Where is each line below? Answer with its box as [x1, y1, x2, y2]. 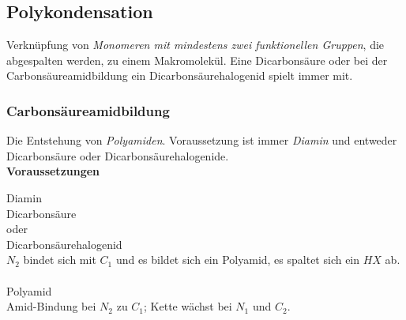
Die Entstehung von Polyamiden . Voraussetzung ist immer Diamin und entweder [6, 132, 397, 149]
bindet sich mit [23, 251, 96, 268]
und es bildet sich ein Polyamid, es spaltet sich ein [115, 251, 360, 268]
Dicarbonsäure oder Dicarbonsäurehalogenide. [6, 147, 229, 164]
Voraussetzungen [6, 163, 100, 179]
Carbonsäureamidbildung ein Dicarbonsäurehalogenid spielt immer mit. [6, 67, 353, 84]
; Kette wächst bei [144, 298, 232, 314]
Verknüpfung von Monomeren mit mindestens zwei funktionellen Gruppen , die [6, 36, 385, 53]
